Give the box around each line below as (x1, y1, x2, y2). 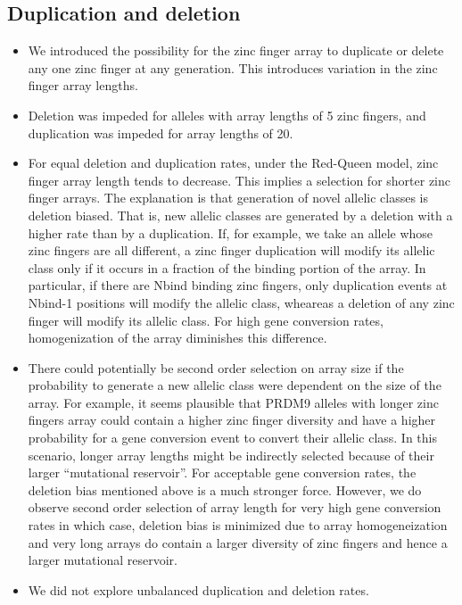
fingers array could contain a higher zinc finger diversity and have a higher (28, 410, 436, 429)
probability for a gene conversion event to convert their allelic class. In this (28, 428, 438, 447)
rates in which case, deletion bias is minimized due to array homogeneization (28, 516, 448, 535)
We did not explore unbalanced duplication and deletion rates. (28, 580, 369, 599)
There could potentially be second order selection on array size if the (28, 358, 404, 377)
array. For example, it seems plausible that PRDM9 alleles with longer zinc (28, 393, 439, 411)
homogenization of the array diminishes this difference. (28, 328, 327, 347)
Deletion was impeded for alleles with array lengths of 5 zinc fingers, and (28, 105, 426, 124)
